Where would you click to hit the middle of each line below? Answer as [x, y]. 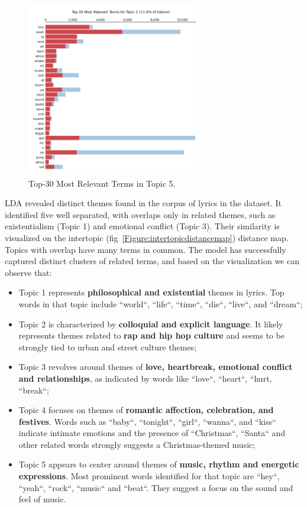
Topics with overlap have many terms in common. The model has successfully [146, 249]
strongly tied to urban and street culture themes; [108, 347]
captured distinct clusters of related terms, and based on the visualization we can [152, 261]
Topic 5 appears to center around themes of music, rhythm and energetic [159, 464]
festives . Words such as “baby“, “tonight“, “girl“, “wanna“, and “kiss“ [147, 421]
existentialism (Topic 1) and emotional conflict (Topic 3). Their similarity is [142, 226]
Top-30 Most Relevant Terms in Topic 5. [102, 183]
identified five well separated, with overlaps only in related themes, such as [140, 214]
